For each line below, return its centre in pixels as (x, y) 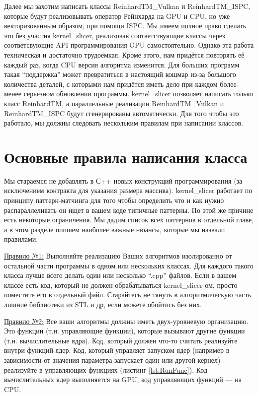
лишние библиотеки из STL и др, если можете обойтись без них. (103, 304)
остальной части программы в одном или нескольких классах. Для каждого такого (129, 265)
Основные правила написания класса (126, 157)
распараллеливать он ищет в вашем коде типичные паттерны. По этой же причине (129, 210)
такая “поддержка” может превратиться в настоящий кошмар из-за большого (120, 74)
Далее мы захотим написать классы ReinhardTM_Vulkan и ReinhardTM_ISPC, (127, 6)
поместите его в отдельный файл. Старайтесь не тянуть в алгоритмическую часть (128, 295)
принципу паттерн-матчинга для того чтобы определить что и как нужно (114, 200)
